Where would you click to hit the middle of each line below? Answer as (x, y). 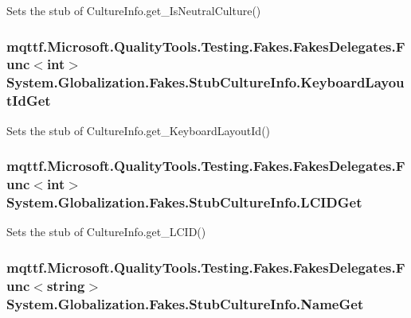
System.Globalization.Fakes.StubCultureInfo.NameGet (185, 303)
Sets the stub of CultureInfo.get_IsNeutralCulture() (134, 10)
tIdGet (29, 101)
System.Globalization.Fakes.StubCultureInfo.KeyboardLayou (205, 82)
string (66, 285)
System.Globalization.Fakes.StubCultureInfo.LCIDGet (184, 202)
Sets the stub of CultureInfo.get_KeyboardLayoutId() (139, 130)
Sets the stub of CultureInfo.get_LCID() (106, 232)
